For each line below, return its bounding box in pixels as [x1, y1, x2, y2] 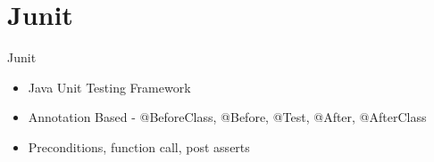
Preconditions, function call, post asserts [28, 137, 250, 156]
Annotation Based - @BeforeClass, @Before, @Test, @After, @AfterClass [28, 108, 427, 126]
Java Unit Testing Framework [28, 77, 191, 96]
